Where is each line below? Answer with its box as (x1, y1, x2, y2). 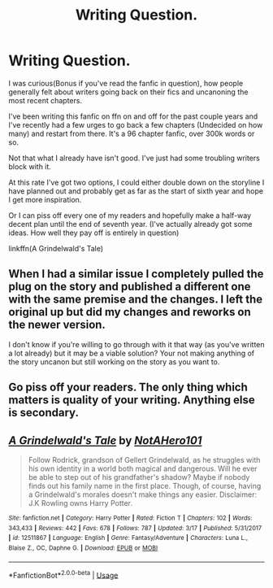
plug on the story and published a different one (8, 280, 251, 294)
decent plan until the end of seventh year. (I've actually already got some (8, 219, 253, 229)
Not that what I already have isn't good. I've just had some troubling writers (8, 153, 260, 163)
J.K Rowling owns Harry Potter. (28, 498, 132, 507)
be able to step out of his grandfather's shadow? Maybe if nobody (28, 472, 250, 481)
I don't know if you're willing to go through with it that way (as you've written (8, 339, 266, 349)
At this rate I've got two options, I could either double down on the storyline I (8, 177, 265, 187)
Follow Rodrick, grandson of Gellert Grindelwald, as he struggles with (28, 455, 261, 464)
